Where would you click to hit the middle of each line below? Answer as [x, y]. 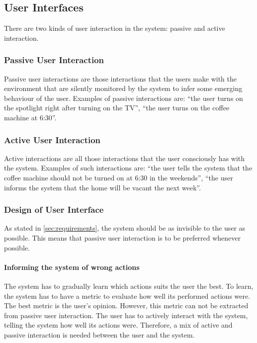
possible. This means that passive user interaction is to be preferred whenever [123, 237]
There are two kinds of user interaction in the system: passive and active [115, 28]
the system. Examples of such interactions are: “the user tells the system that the [128, 168]
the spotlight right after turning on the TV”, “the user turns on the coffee [117, 108]
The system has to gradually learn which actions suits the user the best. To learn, [129, 286]
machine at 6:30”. [30, 117]
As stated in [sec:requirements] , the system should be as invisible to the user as [125, 228]
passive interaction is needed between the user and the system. [99, 334]
